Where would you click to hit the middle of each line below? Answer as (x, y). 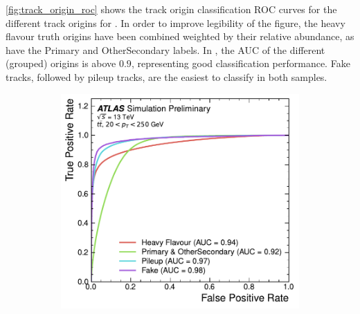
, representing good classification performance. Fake (241, 63)
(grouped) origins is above (61, 63)
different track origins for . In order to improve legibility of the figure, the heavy (175, 22)
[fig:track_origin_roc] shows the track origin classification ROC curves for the (171, 9)
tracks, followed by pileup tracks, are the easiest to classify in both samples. (166, 76)
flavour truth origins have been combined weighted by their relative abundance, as (180, 36)
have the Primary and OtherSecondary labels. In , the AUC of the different (165, 49)
